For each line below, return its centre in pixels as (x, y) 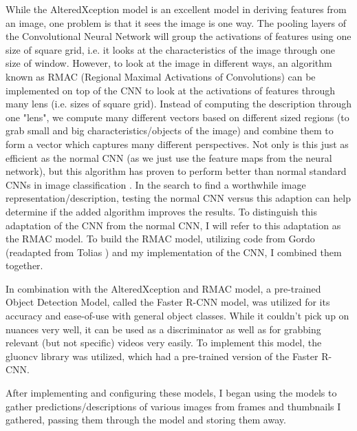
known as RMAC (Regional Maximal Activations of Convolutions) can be (161, 76)
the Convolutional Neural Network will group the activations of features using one (178, 36)
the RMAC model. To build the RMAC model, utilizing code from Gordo (160, 239)
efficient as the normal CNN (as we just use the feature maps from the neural (169, 157)
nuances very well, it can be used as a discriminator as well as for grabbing (163, 329)
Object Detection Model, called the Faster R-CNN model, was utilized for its (168, 302)
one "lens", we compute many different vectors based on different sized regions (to (177, 117)
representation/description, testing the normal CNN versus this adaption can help (178, 198)
